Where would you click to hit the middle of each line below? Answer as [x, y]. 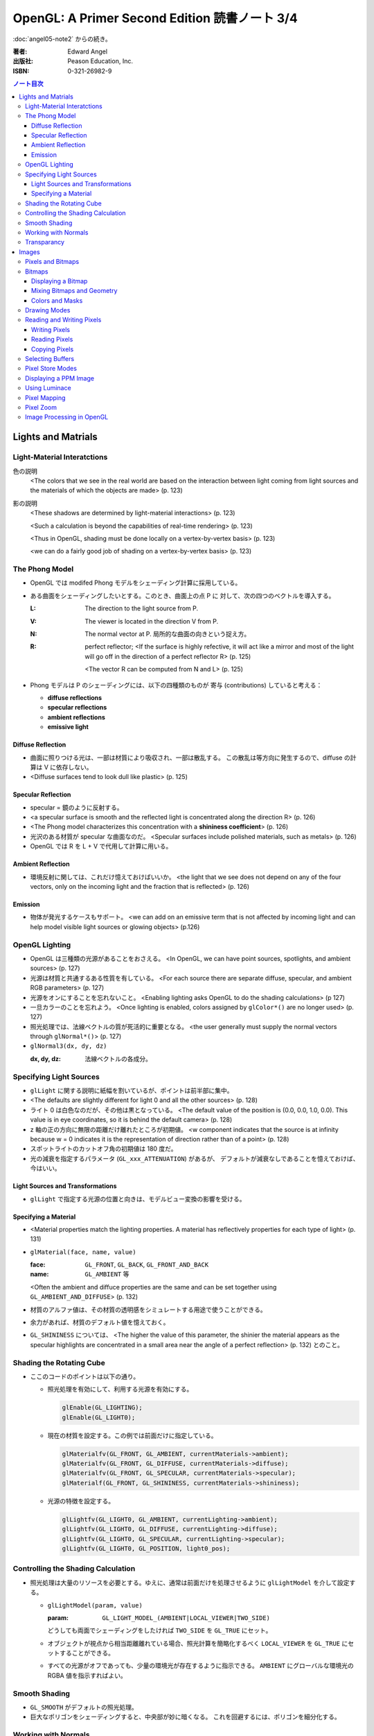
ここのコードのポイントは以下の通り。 [85, 1376]
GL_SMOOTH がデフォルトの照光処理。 [84, 1707]
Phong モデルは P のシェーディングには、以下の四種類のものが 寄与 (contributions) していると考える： [176, 685]
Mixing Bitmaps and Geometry [74, 291]
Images [30, 252]
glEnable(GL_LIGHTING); [103, 1408]
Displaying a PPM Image [60, 378]
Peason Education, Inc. [100, 61]
